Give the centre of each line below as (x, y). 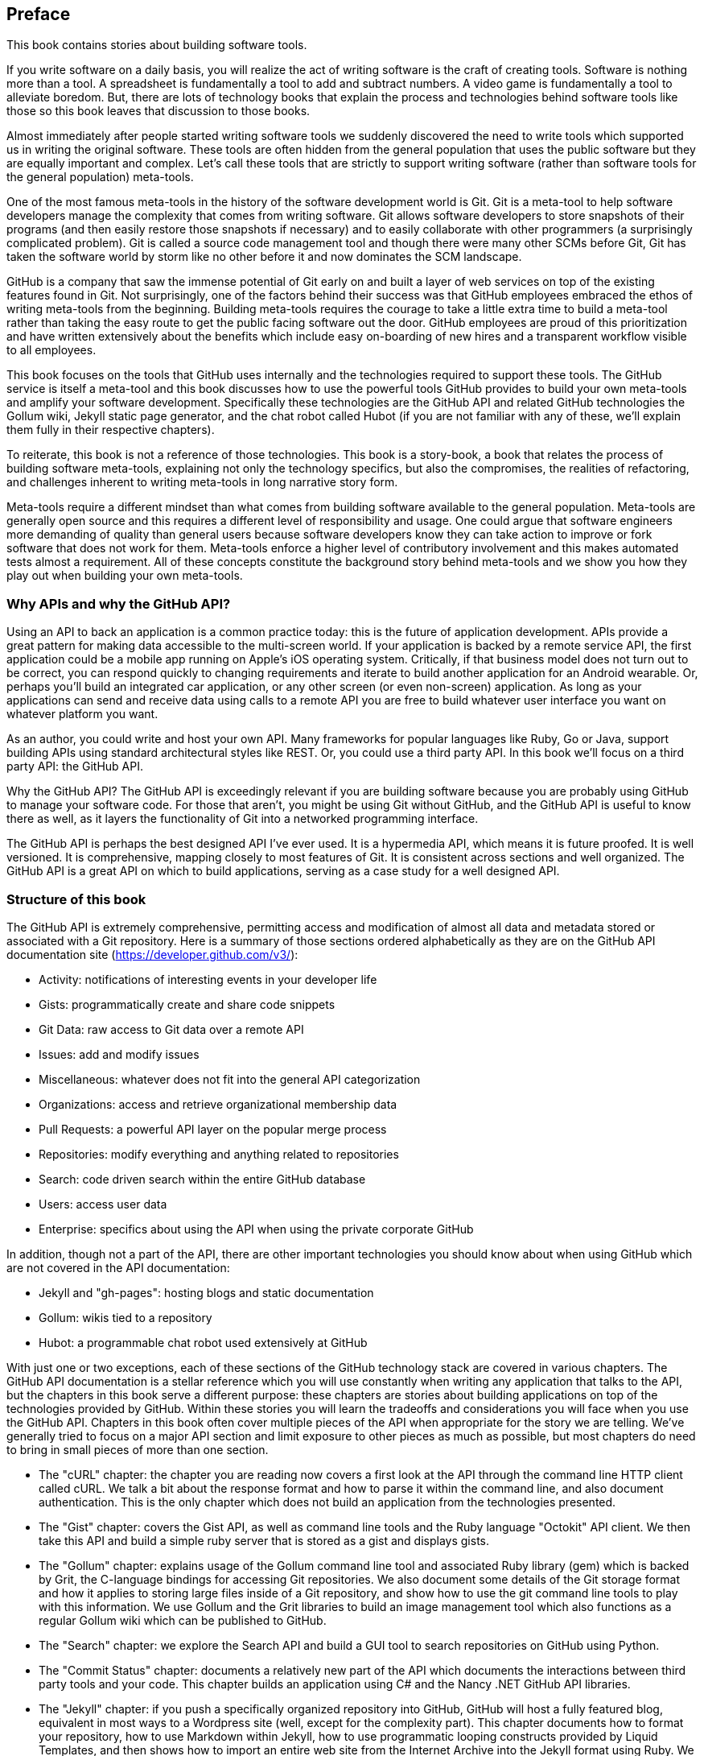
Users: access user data (103, 1204)
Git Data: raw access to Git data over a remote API (171, 1029)
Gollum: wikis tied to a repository (126, 1317)
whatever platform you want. (82, 714)
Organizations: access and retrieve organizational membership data (218, 1104)
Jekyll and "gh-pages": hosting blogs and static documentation (206, 1292)
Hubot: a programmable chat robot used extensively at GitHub (203, 1342)
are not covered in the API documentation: (118, 1267)
